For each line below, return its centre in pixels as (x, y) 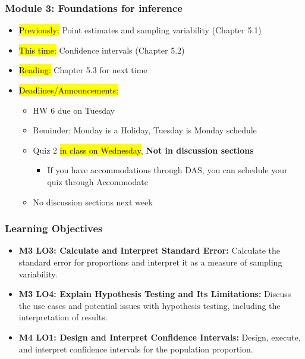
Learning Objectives (54, 228)
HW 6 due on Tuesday (74, 110)
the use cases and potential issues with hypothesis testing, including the (150, 305)
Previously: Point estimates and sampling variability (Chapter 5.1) (140, 30)
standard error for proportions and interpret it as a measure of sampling (150, 262)
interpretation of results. (63, 317)
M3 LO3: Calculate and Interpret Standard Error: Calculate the (150, 250)
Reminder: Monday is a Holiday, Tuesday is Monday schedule (145, 130)
